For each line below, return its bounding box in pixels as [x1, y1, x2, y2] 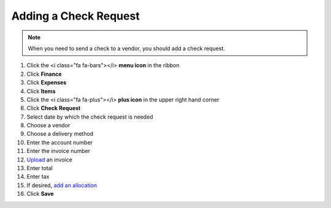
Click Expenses [26, 79, 67, 86]
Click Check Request [26, 105, 81, 112]
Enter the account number [26, 138, 93, 146]
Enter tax [26, 173, 50, 180]
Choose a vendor [26, 122, 70, 129]
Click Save [26, 190, 55, 198]
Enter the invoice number [26, 147, 91, 155]
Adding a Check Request [11, 9, 140, 23]
